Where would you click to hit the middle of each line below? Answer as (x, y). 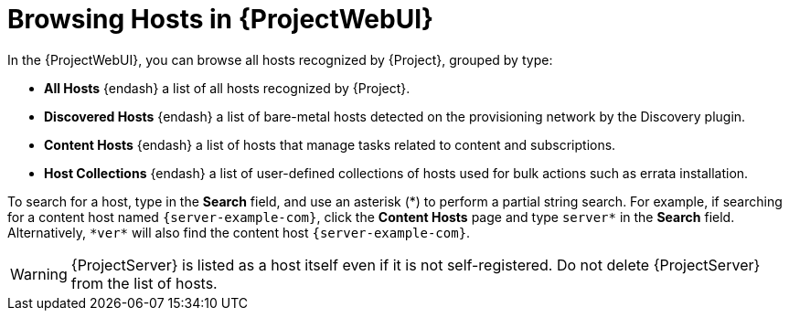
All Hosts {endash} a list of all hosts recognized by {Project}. (227, 88)
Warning (39, 274)
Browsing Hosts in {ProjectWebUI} (221, 19)
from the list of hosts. (144, 283)
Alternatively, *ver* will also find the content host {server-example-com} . (239, 232)
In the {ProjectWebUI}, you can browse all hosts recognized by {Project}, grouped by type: (280, 59)
